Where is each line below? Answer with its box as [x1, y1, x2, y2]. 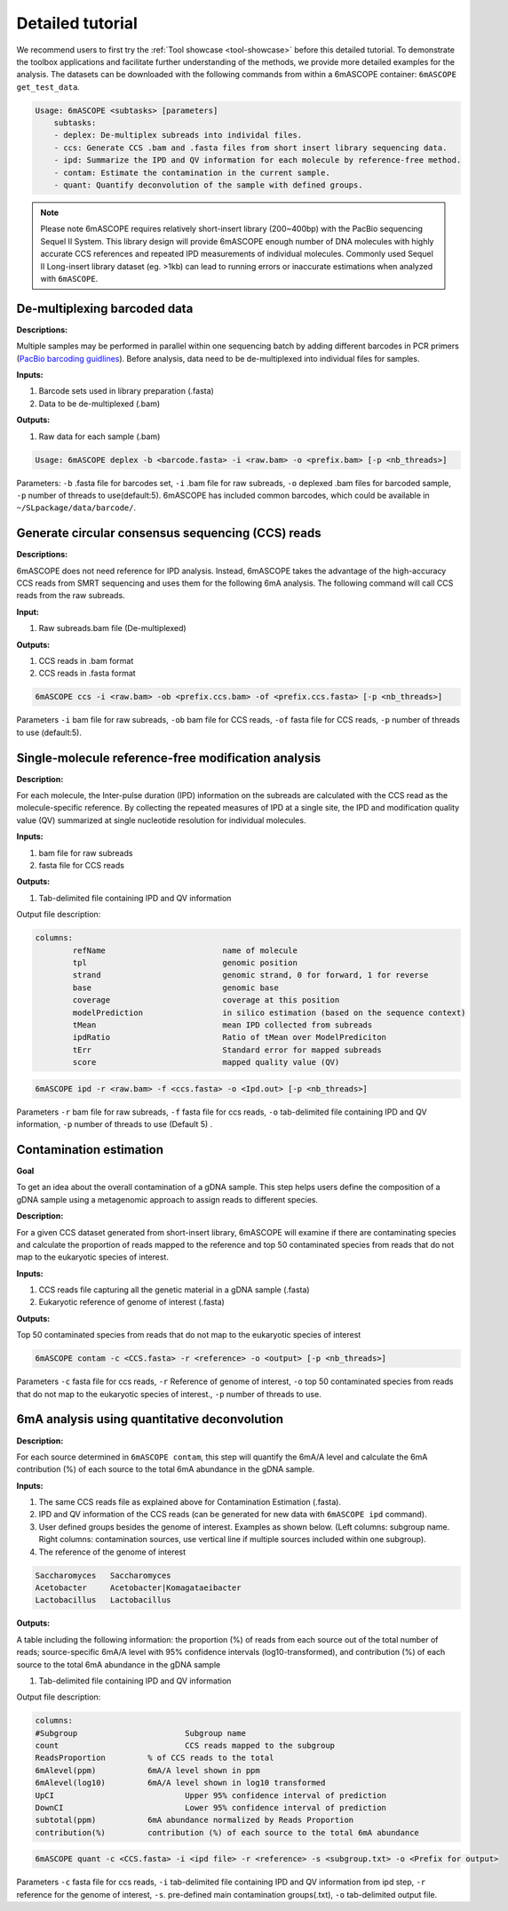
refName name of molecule [72, 945, 298, 955]
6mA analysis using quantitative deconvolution [16, 1411, 284, 1427]
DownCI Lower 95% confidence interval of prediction [35, 1803, 386, 1813]
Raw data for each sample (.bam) [38, 431, 161, 442]
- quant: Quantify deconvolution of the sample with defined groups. [53, 180, 363, 190]
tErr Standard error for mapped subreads [72, 1044, 382, 1055]
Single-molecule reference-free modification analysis [16, 750, 321, 765]
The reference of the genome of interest [38, 1547, 187, 1557]
